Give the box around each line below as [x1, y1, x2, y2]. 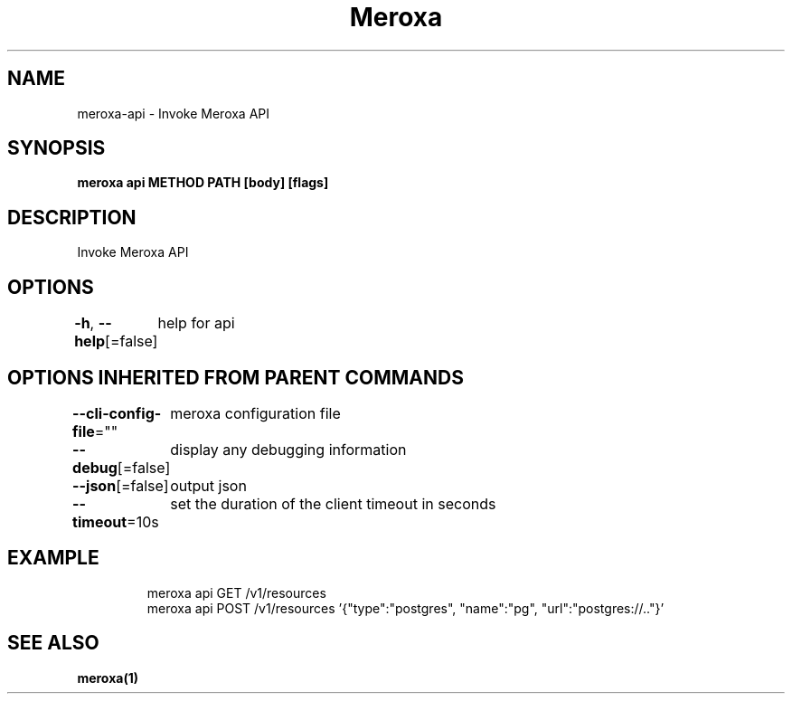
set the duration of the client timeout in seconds [170, 494, 496, 513]
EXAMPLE [7, 546, 99, 570]
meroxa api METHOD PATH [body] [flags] [77, 175, 329, 191]
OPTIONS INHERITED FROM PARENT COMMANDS [7, 365, 464, 389]
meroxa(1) [77, 669, 138, 686]
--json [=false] [72, 476, 169, 495]
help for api [157, 314, 235, 333]
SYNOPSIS [7, 137, 106, 160]
